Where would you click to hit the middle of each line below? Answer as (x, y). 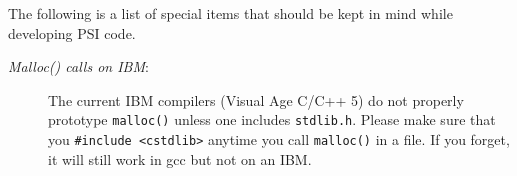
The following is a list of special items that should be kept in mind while (230, 13)
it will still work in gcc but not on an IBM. (180, 158)
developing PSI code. (72, 32)
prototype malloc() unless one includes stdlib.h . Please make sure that (272, 119)
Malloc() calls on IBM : (78, 66)
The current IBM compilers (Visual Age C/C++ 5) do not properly (256, 99)
